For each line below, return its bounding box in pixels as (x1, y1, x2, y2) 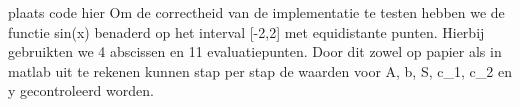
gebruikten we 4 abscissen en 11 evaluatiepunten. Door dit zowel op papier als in (8, 41, 502, 62)
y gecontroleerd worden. (8, 80, 154, 101)
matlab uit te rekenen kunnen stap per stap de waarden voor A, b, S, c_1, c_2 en (8, 60, 512, 81)
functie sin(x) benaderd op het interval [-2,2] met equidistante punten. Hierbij (8, 21, 485, 42)
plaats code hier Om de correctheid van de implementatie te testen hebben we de (8, 2, 505, 22)
